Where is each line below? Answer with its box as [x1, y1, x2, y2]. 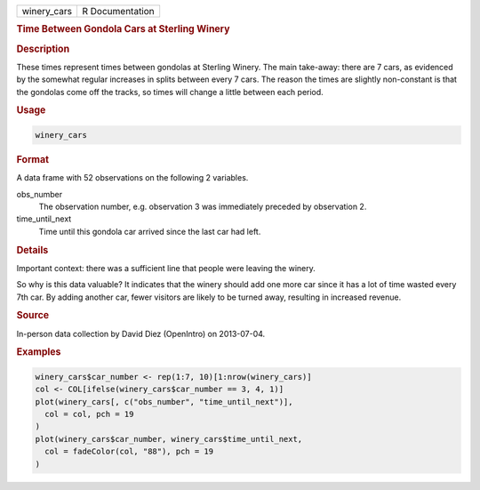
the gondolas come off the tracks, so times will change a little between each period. [16, 86, 324, 97]
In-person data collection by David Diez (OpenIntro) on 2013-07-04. [16, 328, 266, 339]
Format [16, 153, 49, 165]
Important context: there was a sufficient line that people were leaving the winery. [16, 262, 316, 273]
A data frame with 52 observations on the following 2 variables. [16, 173, 249, 183]
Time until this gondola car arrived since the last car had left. [38, 226, 261, 237]
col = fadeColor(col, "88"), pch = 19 [44, 446, 213, 457]
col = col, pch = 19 [44, 409, 134, 420]
